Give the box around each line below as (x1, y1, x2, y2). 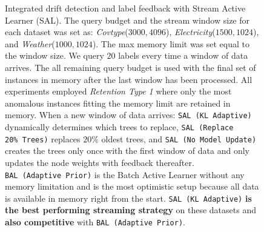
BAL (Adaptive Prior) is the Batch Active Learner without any (5, 168, 245, 181)
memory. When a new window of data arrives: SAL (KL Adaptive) (5, 108, 252, 121)
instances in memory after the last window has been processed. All (5, 73, 252, 85)
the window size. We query (5, 49, 104, 62)
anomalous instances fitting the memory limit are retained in (5, 96, 231, 109)
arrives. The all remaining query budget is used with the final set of (5, 61, 256, 73)
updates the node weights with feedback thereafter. (5, 156, 194, 168)
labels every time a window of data (118, 49, 248, 62)
